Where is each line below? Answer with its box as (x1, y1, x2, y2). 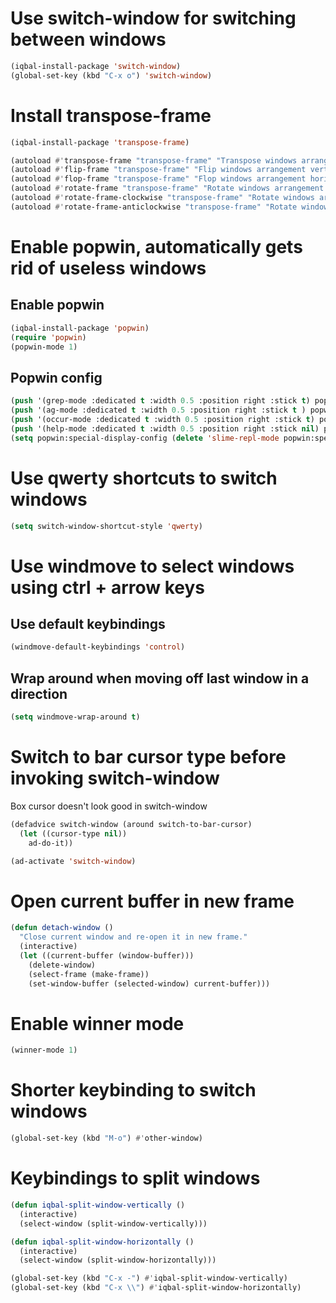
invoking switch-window (10, 767, 220, 790)
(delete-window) (28, 960, 97, 970)
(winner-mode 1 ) (10, 1045, 78, 1056)
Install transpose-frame (10, 104, 212, 127)
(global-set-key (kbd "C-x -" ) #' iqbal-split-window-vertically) (10, 1273, 288, 1284)
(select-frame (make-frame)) (28, 969, 150, 979)
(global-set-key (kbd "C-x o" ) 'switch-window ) (10, 70, 213, 81)
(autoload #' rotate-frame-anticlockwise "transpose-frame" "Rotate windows (10, 202, 333, 212)
